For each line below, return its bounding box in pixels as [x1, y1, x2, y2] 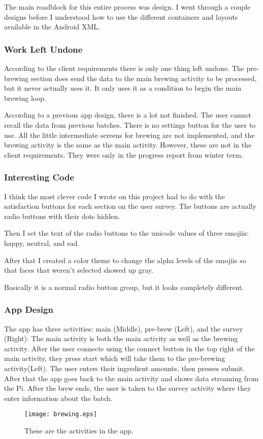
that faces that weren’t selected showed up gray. [4, 265, 153, 275]
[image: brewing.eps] [24, 411, 97, 418]
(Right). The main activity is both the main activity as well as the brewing [4, 333, 238, 344]
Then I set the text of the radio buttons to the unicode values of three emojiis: [4, 228, 249, 238]
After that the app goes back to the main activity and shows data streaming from [4, 373, 259, 383]
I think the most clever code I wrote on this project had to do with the [4, 191, 225, 201]
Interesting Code [4, 171, 75, 184]
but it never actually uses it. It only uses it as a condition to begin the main [4, 83, 242, 93]
